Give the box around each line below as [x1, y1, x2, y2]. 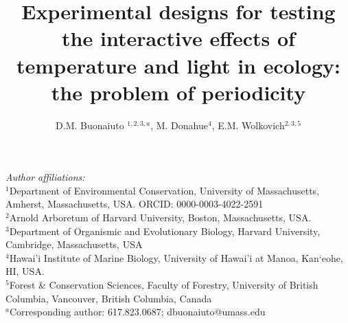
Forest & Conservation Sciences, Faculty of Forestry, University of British [9, 278, 318, 292]
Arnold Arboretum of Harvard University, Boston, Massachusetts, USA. [9, 210, 312, 225]
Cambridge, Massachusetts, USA [5, 237, 143, 252]
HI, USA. [5, 264, 45, 278]
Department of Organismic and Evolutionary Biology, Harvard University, [9, 223, 321, 238]
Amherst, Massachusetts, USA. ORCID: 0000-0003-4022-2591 [5, 197, 264, 211]
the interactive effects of [62, 24, 295, 52]
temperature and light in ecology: [16, 51, 340, 79]
